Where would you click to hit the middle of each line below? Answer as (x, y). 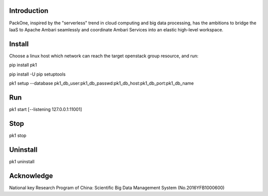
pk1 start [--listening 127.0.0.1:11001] (46, 109)
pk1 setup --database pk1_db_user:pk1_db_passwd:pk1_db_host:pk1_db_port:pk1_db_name (101, 83)
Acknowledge (31, 176)
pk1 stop (18, 135)
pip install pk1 (23, 65)
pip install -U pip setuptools (37, 74)
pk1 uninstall (22, 161)
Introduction (29, 11)
